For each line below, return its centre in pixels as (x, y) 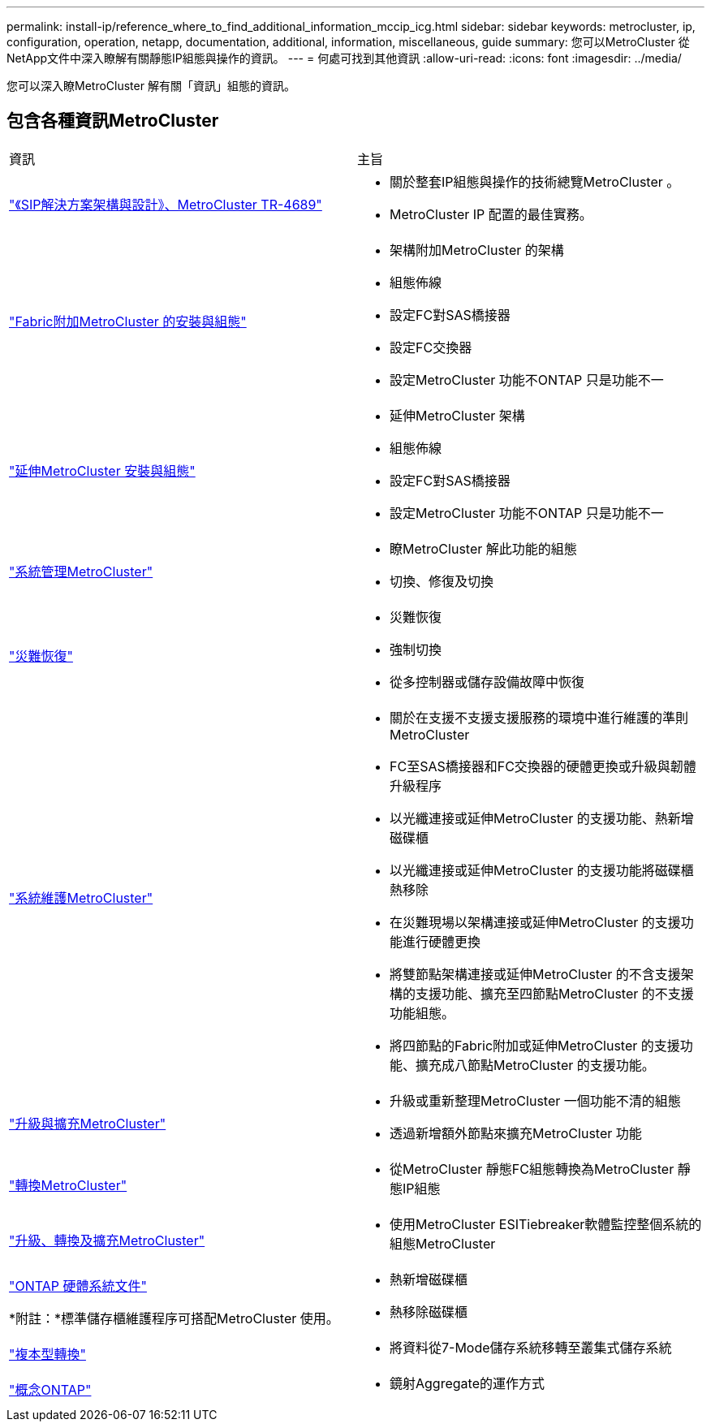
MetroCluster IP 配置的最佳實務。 (491, 214)
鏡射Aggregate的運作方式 (467, 1383)
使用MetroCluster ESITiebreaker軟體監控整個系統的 (546, 1224)
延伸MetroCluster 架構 (457, 415)
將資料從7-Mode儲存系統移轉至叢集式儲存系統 (531, 1347)
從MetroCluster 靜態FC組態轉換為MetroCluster (532, 1169)
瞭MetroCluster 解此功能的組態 (483, 548)
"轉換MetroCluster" (68, 1185)
